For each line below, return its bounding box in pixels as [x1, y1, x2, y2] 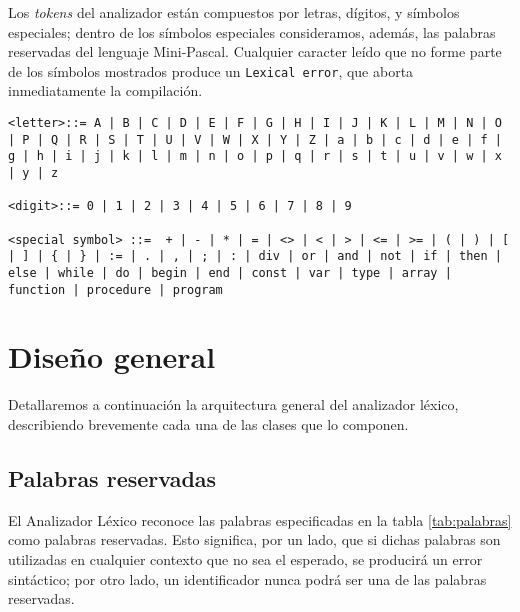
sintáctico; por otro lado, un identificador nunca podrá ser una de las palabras [8, 568, 487, 589]
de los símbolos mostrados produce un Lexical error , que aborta [8, 60, 414, 81]
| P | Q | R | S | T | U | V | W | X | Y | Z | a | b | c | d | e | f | [8, 132, 502, 147]
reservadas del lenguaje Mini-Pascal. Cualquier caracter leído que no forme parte [8, 41, 502, 62]
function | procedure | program [8, 282, 223, 297]
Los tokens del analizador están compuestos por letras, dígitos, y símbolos [8, 2, 460, 22]
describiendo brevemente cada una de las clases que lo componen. [8, 413, 409, 434]
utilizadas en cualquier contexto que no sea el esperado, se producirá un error [8, 548, 483, 569]
